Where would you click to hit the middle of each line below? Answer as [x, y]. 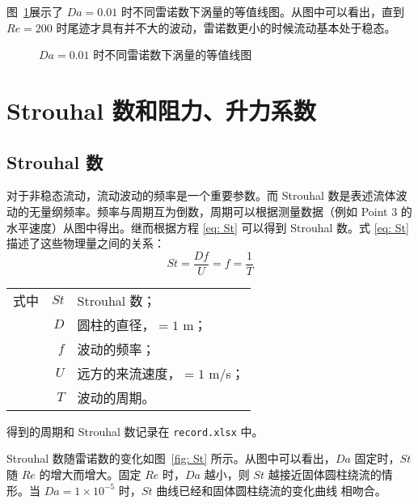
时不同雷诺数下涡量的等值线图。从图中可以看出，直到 [262, 11]
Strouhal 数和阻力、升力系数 [161, 110]
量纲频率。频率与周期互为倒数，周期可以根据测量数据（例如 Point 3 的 [226, 211]
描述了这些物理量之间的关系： [86, 243]
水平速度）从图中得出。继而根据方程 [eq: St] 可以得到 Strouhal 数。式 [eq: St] [208, 227]
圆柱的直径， [116, 324]
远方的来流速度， [129, 373]
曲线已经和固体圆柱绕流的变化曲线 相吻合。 [271, 490]
